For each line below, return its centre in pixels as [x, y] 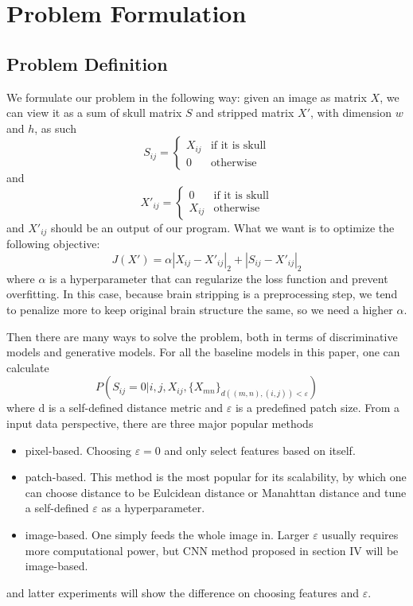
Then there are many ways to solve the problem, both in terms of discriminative [202, 336]
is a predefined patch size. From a [318, 408]
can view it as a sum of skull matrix [94, 113]
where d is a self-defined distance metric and [115, 408]
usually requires [360, 534]
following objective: [53, 244]
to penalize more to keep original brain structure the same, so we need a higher [200, 309]
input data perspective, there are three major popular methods [160, 423]
